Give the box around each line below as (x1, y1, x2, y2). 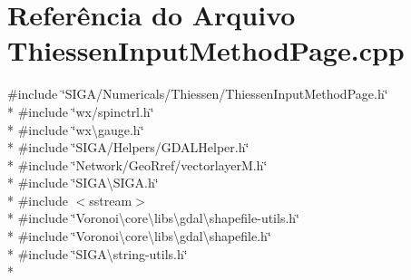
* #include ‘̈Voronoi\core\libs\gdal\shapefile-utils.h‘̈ (7, 208, 299, 227)
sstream (89, 190, 132, 209)
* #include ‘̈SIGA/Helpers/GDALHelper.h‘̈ (7, 138, 250, 157)
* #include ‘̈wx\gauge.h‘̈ (7, 120, 144, 139)
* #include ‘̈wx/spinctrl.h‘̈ (7, 101, 154, 121)
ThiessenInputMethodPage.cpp (7, 32, 405, 69)
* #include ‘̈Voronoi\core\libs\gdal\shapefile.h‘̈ (7, 227, 271, 246)
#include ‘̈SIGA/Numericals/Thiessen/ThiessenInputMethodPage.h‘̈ (7, 84, 388, 103)
